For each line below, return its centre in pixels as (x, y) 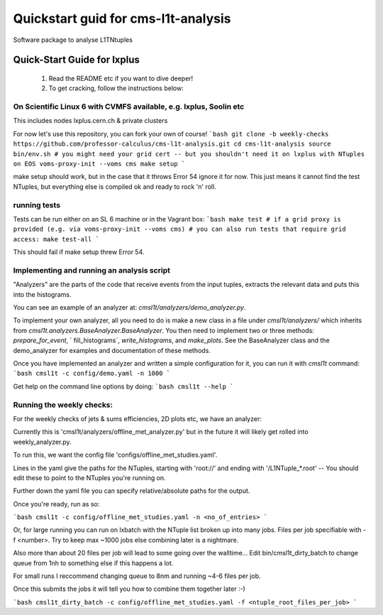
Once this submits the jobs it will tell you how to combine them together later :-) (129, 589)
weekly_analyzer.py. (42, 442)
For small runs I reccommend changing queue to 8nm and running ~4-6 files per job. (137, 576)
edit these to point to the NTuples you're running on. (89, 478)
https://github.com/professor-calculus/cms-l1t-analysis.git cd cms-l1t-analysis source (172, 144)
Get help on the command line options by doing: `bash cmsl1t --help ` (123, 386)
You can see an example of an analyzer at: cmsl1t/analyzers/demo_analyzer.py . (129, 307)
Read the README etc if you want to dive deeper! (121, 78)
